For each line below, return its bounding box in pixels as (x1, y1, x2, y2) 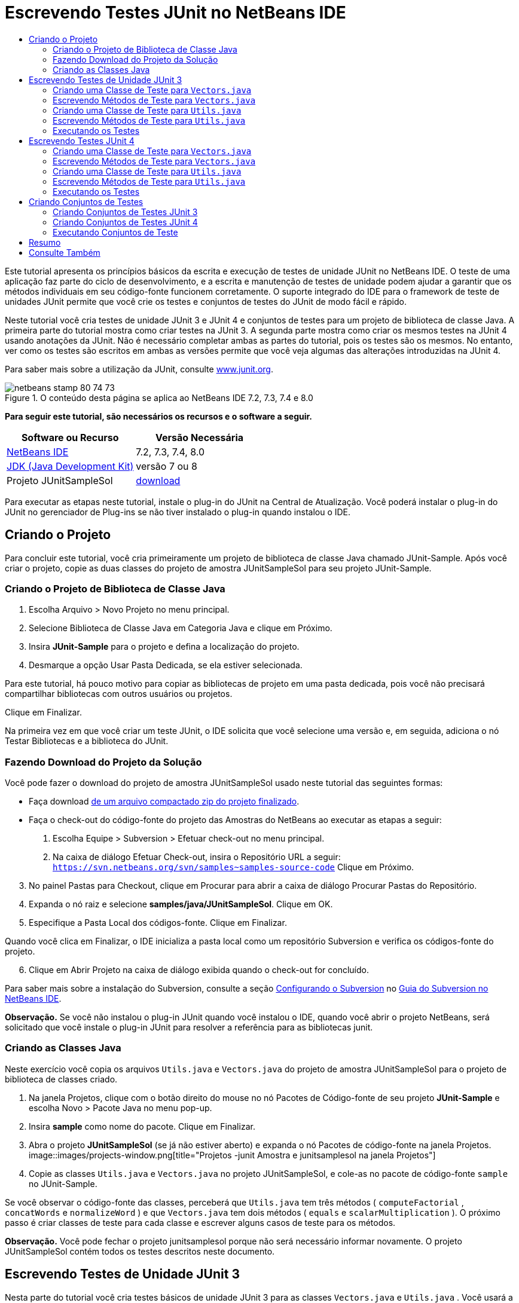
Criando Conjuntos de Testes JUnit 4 (53, 216, 198, 227)
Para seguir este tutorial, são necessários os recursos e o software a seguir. (5, 411, 313, 421)
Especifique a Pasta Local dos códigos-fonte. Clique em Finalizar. (29, 917, 287, 928)
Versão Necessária (155, 431, 244, 443)
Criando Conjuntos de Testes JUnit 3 (53, 206, 198, 217)
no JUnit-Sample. (29, 1178, 97, 1189)
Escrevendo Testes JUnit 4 (29, 135, 135, 146)
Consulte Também (29, 247, 100, 258)
